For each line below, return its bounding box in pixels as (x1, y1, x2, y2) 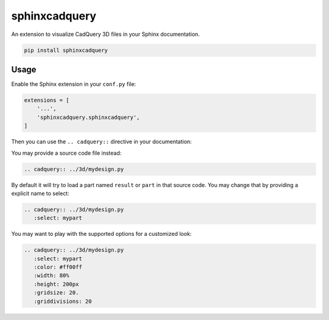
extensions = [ (24, 97, 69, 104)
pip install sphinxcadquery (24, 46, 108, 54)
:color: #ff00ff (34, 264, 82, 271)
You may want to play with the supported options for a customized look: (11, 230, 192, 238)
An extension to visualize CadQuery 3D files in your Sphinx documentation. (11, 30, 200, 38)
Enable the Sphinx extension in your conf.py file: (11, 80, 136, 88)
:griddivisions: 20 (34, 297, 92, 305)
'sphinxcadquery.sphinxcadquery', (37, 113, 140, 121)
